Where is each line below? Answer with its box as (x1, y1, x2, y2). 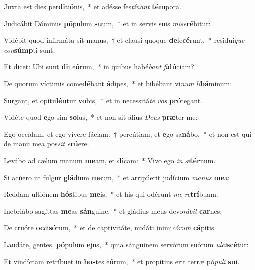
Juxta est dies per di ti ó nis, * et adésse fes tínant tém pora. (4, 1, 181, 11)
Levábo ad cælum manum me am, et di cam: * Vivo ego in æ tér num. (4, 155, 216, 165)
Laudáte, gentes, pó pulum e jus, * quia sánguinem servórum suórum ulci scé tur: (4, 239, 249, 249)
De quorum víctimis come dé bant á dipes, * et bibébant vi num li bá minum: (4, 78, 232, 88)
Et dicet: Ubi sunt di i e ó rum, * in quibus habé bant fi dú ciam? (4, 61, 194, 72)
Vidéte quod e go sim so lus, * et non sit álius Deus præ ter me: (4, 112, 198, 122)
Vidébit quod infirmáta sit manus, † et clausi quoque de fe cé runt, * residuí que (4, 35, 245, 45)
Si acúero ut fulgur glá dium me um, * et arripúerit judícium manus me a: (4, 172, 230, 182)
